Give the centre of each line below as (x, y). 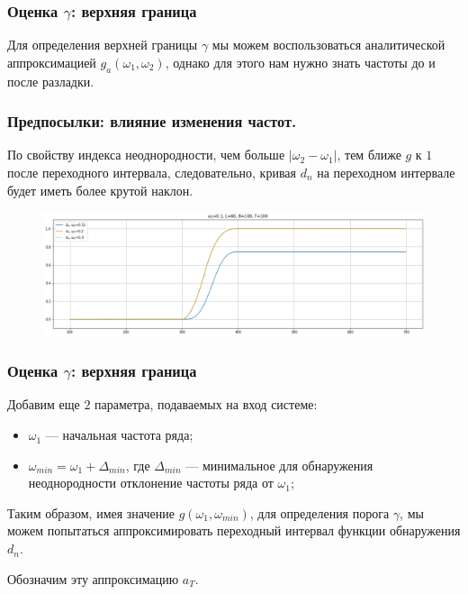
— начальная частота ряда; (119, 435)
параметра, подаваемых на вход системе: (206, 404)
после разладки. (51, 81)
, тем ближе (369, 155)
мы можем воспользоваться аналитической (328, 45)
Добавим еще (44, 404)
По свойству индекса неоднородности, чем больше (146, 155)
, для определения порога (319, 512)
